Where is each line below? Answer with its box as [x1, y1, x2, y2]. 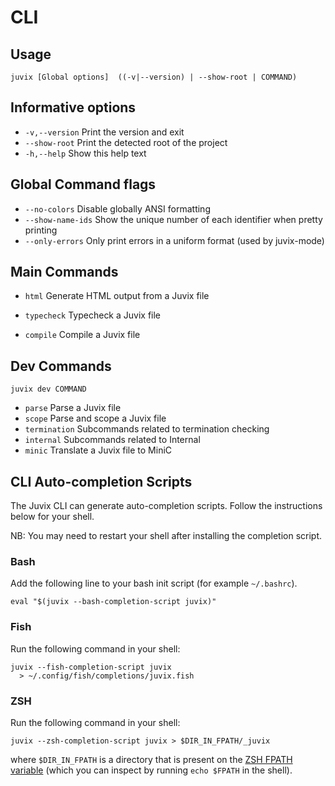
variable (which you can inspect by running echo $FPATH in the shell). [10, 764, 293, 776]
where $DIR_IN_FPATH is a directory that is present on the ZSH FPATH [10, 753, 293, 765]
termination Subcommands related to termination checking [24, 423, 270, 435]
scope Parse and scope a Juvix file [24, 412, 167, 425]
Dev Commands [10, 357, 112, 375]
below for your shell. [10, 511, 95, 523]
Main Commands [10, 264, 119, 281]
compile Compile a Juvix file [24, 329, 141, 341]
